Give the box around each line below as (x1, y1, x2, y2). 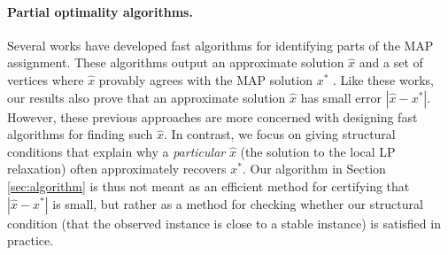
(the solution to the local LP (240, 142, 396, 160)
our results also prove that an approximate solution (7, 88, 286, 106)
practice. (7, 231, 54, 250)
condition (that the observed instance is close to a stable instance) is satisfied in (7, 213, 441, 232)
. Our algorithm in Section (242, 159, 386, 178)
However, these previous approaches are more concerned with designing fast (7, 107, 418, 126)
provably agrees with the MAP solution (98, 70, 313, 89)
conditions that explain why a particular (7, 142, 226, 160)
